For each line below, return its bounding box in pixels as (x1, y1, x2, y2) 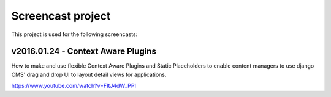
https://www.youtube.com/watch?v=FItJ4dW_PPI (11, 82, 136, 90)
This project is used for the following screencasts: (11, 31, 138, 38)
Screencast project (11, 9, 111, 23)
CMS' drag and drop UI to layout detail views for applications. (11, 71, 167, 78)
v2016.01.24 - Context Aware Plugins (11, 46, 156, 57)
